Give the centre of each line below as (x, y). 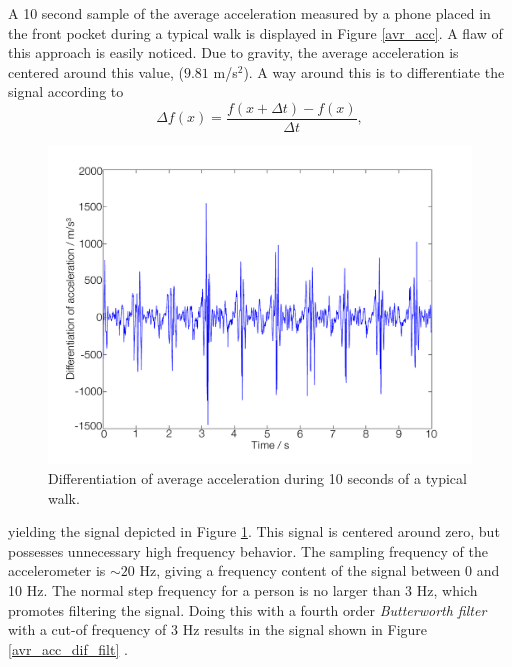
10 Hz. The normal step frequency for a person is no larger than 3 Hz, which (243, 590)
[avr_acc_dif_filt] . (68, 648)
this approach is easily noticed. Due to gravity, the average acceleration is (233, 52)
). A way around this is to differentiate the (374, 71)
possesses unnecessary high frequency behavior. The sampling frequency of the (248, 550)
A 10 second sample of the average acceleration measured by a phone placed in (249, 13)
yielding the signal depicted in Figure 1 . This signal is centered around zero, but (254, 531)
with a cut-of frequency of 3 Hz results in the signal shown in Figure (218, 629)
